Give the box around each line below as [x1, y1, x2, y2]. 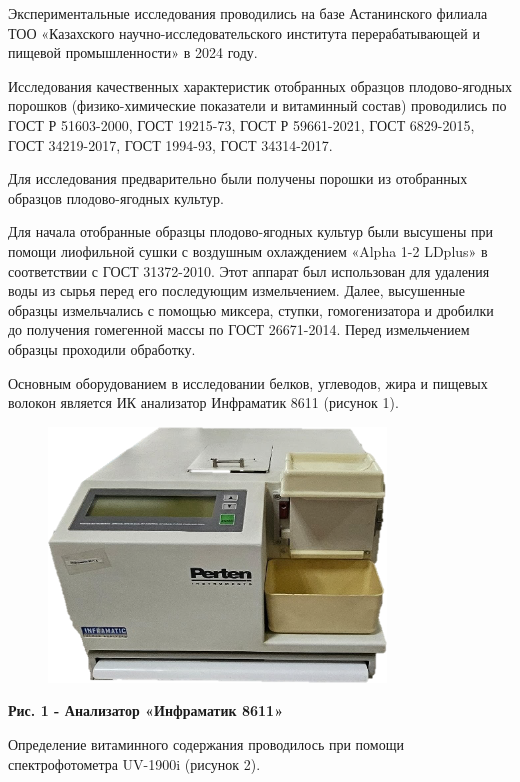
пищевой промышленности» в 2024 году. [8, 42, 258, 63]
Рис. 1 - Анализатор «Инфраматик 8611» [8, 700, 284, 721]
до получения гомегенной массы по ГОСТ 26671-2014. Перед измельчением [8, 319, 470, 340]
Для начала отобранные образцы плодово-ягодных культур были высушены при [8, 221, 493, 242]
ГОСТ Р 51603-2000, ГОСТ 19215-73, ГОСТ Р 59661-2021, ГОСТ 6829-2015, [8, 114, 475, 135]
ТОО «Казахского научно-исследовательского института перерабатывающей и [8, 22, 480, 43]
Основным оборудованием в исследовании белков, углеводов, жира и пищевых [8, 372, 488, 393]
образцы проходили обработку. [8, 338, 196, 359]
